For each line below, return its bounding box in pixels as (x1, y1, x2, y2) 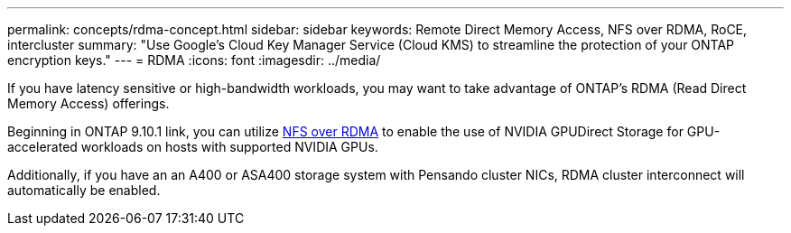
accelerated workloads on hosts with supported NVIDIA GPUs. (7, 139, 378, 154)
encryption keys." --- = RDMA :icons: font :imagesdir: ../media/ (7, 52, 381, 68)
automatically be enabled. (7, 182, 161, 198)
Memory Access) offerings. (7, 96, 170, 111)
